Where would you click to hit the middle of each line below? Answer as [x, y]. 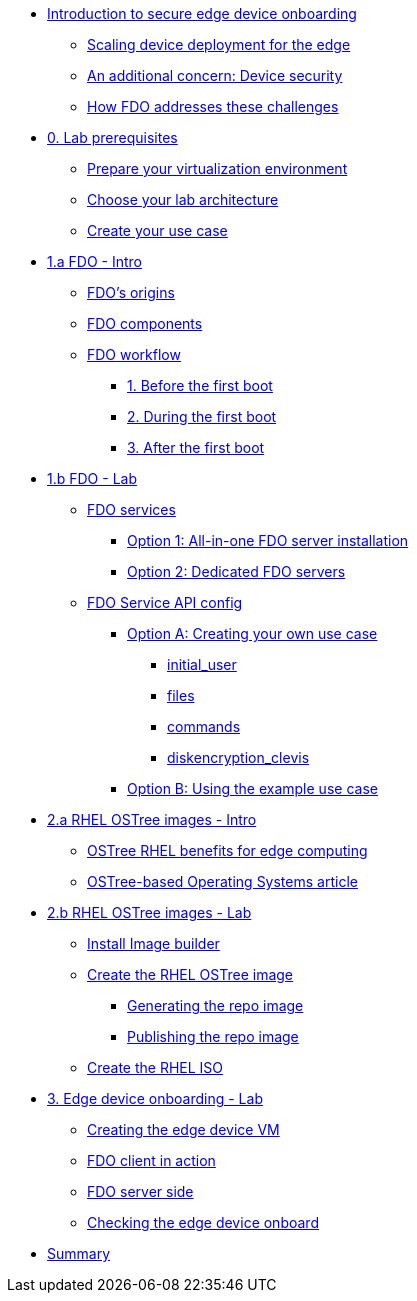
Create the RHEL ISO [155, 1067]
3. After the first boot [196, 447]
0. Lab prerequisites [112, 137]
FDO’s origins [131, 292]
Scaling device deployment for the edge [219, 44]
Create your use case [157, 230]
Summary [79, 1253]
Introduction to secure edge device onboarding [202, 13]
